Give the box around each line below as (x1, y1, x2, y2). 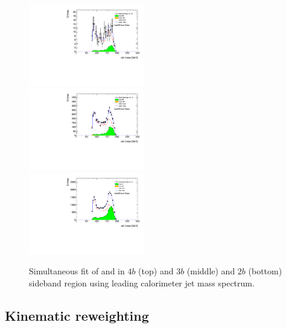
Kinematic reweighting (5, 306, 149, 324)
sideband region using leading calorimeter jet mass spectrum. (29, 276, 255, 289)
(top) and (138, 265, 174, 277)
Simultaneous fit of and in (29, 265, 125, 277)
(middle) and (186, 265, 235, 277)
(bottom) (248, 265, 282, 277)
